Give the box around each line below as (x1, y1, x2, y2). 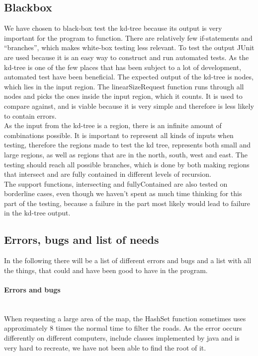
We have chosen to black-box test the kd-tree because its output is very (4, 23, 222, 33)
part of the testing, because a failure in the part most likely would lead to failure (4, 198, 251, 208)
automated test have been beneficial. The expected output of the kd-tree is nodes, (4, 71, 254, 82)
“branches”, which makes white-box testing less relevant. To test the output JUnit (4, 42, 255, 53)
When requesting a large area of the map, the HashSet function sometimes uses (4, 313, 246, 323)
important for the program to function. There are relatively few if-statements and (4, 32, 253, 43)
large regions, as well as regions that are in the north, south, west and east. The (4, 149, 248, 159)
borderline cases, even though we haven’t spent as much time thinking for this (4, 188, 242, 199)
